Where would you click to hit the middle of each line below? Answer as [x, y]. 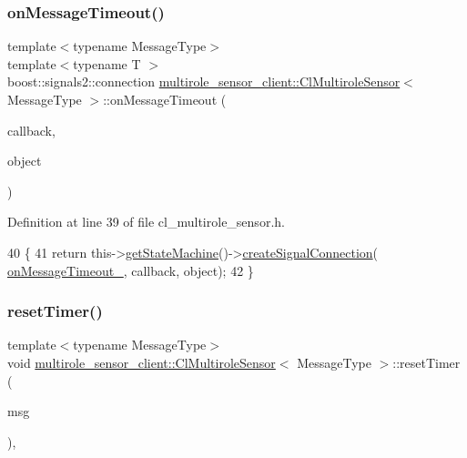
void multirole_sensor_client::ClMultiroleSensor [142, 362]
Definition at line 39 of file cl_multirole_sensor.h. [146, 222]
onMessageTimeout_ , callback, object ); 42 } [131, 270]
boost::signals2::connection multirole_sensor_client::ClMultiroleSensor [204, 81]
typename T [107, 63]
